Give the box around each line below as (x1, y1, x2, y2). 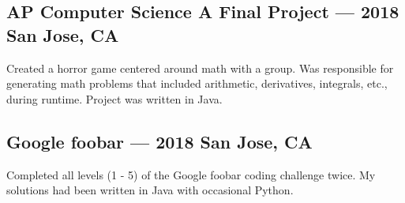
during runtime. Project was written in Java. (6, 90, 223, 107)
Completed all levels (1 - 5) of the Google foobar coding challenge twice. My (6, 166, 376, 182)
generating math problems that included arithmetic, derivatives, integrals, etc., (6, 75, 388, 92)
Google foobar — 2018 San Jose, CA (6, 129, 313, 153)
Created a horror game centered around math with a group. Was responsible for (6, 59, 394, 76)
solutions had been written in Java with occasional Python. (6, 182, 294, 198)
